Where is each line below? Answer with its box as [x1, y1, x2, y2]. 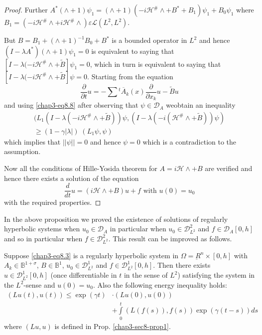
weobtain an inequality [166, 100, 236, 110]
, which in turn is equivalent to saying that [90, 58, 221, 69]
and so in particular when [4, 233, 83, 244]
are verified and [205, 163, 253, 173]
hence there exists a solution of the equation [4, 172, 139, 183]
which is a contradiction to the [142, 136, 237, 147]
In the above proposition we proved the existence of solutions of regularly [4, 213, 228, 224]
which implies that [4, 136, 61, 147]
